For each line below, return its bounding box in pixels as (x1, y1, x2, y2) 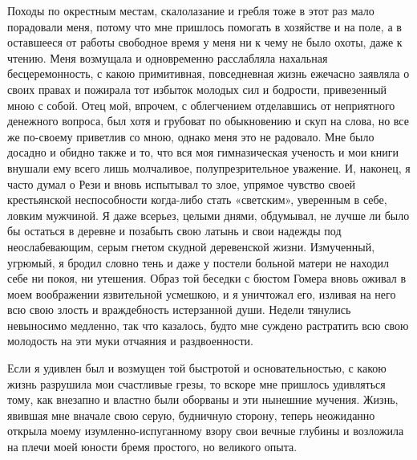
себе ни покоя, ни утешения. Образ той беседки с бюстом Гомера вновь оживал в (7, 270, 407, 287)
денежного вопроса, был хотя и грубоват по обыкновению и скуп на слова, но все (7, 112, 409, 129)
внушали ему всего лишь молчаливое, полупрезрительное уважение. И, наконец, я (7, 159, 411, 176)
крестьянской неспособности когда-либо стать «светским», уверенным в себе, (7, 191, 387, 208)
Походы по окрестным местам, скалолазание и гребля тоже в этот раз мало (7, 2, 374, 18)
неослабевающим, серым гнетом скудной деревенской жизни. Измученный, (7, 238, 375, 254)
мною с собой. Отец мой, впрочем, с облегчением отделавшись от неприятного (7, 96, 395, 113)
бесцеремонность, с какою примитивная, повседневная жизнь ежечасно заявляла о (7, 65, 410, 82)
